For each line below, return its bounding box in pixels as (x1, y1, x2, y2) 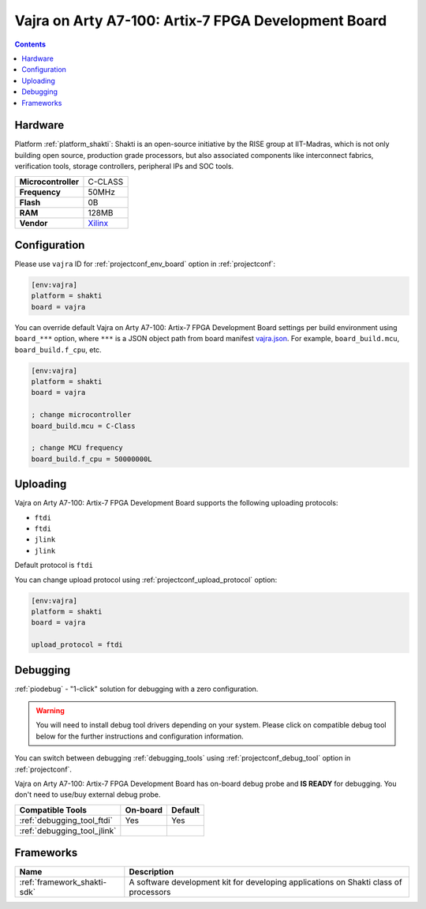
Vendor (19, 217, 48, 228)
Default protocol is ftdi (14, 561, 94, 570)
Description (129, 866, 174, 877)
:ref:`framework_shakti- (19, 877, 106, 888)
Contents (14, 39, 47, 49)
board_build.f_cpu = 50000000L (31, 454, 153, 464)
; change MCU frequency (31, 443, 124, 453)
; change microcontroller (31, 411, 132, 419)
